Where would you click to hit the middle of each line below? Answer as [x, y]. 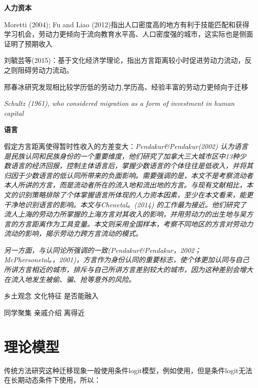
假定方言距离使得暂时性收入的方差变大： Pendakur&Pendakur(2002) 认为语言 [126, 146]
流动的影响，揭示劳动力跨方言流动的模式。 [73, 233]
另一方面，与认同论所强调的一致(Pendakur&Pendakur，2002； [103, 250]
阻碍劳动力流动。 [45, 70]
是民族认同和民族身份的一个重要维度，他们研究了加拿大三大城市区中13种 [122, 156]
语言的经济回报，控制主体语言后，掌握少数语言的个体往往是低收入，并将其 [132, 166]
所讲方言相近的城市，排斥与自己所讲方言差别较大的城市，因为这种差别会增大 [129, 269]
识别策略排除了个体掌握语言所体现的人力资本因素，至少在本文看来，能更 [135, 194]
